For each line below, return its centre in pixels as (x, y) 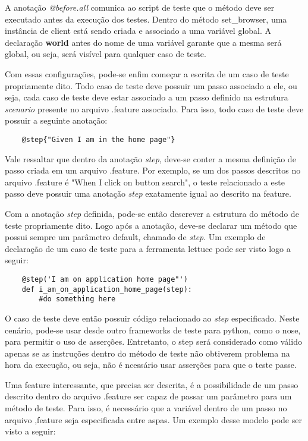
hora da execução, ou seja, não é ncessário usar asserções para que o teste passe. (151, 365)
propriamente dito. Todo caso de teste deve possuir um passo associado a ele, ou (151, 85)
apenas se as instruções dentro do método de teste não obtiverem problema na (147, 353)
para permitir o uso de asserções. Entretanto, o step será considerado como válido (153, 341)
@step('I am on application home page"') (105, 279)
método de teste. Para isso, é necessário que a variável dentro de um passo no (146, 408)
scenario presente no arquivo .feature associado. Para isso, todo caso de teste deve (154, 108)
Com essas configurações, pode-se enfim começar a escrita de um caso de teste (147, 73)
